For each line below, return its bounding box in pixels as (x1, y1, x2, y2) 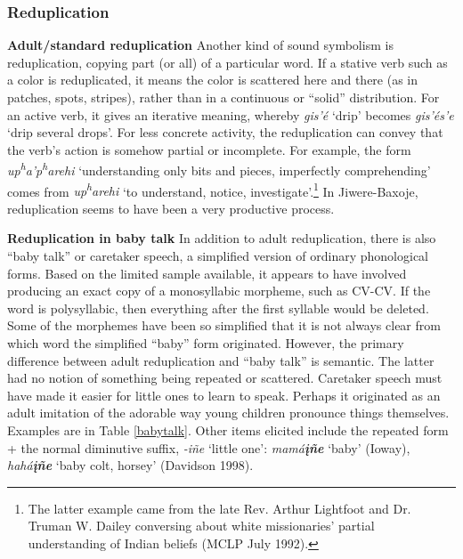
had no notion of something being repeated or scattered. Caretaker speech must (7, 369, 443, 387)
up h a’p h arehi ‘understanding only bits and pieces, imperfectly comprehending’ (7, 158, 431, 180)
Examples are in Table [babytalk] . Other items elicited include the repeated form (7, 421, 449, 439)
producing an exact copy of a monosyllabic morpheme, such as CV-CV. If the (7, 281, 431, 300)
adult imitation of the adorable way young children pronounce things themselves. (7, 403, 450, 422)
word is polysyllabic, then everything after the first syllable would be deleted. (7, 298, 429, 317)
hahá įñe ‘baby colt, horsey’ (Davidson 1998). (7, 456, 254, 474)
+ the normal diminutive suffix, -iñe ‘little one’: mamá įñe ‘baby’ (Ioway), (7, 438, 410, 457)
